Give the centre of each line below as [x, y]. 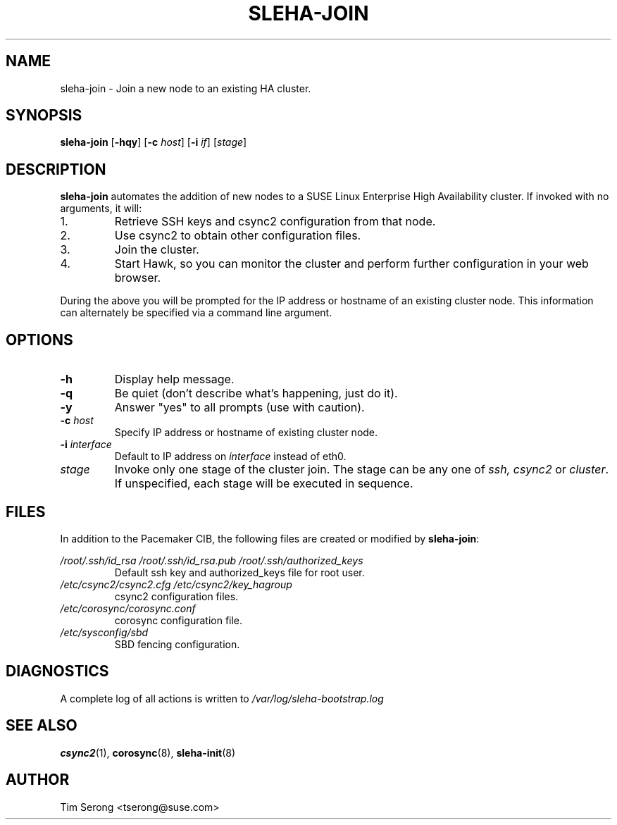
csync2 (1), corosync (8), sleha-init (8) [148, 752]
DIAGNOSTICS [57, 671]
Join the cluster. [157, 250]
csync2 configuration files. [176, 596]
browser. [138, 278]
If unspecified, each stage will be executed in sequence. [264, 484]
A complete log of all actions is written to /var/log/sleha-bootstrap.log [222, 698]
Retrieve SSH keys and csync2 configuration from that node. [275, 222]
